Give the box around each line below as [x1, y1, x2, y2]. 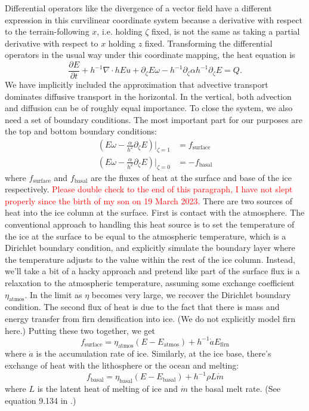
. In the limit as [24, 288, 82, 300]
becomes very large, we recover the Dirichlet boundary [91, 288, 291, 300]
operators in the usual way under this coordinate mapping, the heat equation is [5, 48, 295, 61]
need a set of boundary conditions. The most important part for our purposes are [5, 113, 302, 125]
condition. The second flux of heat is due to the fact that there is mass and [5, 300, 280, 313]
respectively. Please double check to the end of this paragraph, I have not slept [5, 183, 293, 195]
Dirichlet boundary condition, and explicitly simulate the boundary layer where [5, 241, 295, 254]
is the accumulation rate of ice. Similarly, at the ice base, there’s [36, 347, 271, 360]
